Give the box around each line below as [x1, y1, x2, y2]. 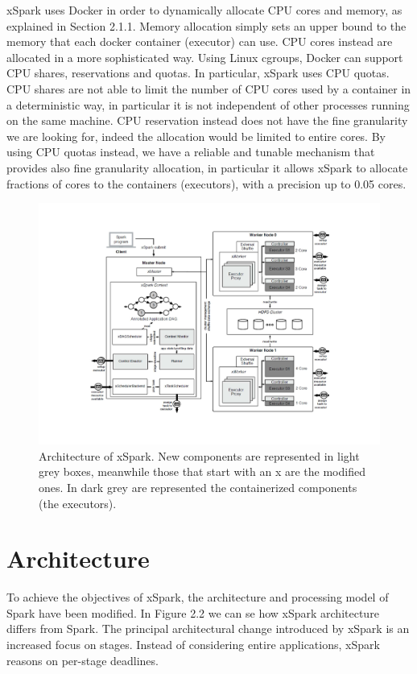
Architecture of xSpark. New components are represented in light [39, 447, 360, 464]
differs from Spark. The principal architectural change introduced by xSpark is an [6, 620, 410, 637]
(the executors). [39, 494, 117, 511]
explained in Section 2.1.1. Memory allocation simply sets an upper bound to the [6, 17, 407, 34]
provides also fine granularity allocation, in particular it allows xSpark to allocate [6, 159, 408, 176]
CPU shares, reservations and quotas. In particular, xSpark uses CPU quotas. [6, 64, 390, 81]
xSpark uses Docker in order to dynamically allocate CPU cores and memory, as [6, 2, 403, 18]
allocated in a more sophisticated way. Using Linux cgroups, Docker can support [6, 48, 403, 65]
